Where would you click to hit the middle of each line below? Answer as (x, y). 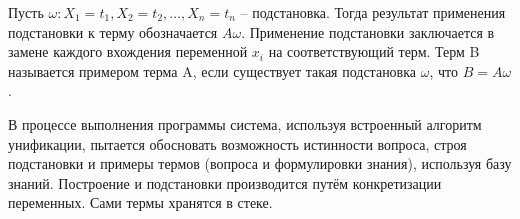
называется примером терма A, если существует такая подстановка (212, 70)
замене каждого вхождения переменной (128, 51)
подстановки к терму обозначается (113, 31)
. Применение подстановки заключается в (368, 31)
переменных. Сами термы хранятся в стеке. (140, 202)
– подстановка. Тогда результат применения (373, 12)
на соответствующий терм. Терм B (374, 51)
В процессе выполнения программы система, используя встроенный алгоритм (245, 123)
